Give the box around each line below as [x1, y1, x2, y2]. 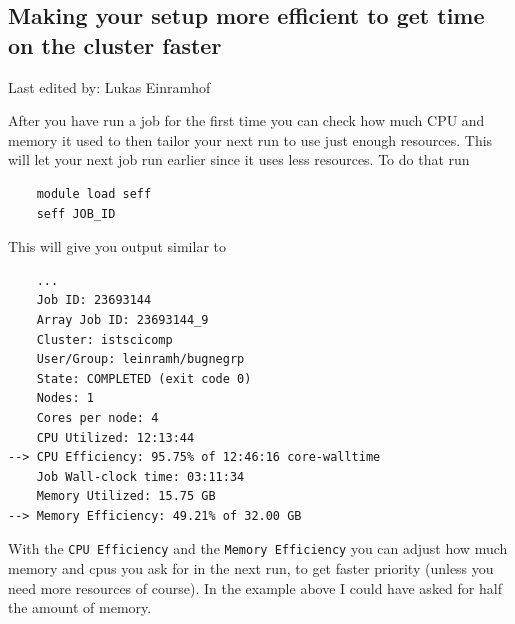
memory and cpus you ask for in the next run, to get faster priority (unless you [8, 558, 494, 579]
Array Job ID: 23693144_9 [36, 312, 209, 327]
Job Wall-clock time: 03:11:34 [36, 469, 245, 484]
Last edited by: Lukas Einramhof [8, 76, 211, 97]
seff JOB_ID [36, 206, 116, 221]
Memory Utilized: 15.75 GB [36, 489, 216, 504]
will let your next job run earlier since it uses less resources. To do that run [8, 149, 470, 170]
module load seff [36, 186, 152, 201]
